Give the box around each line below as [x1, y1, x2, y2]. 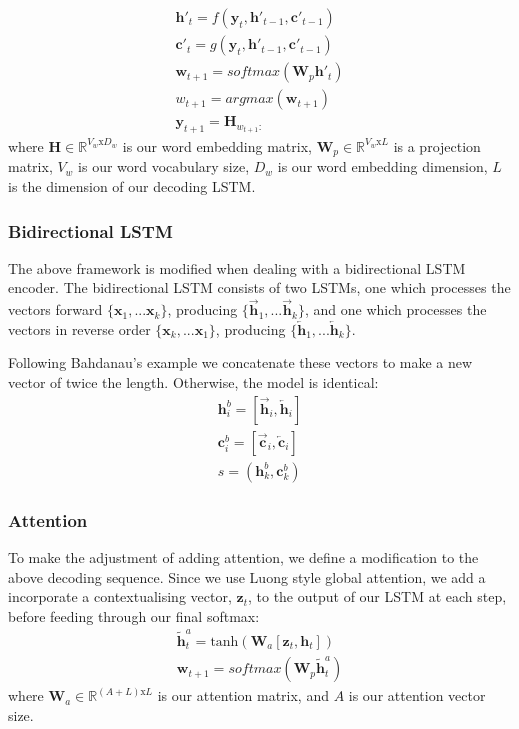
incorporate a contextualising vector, [8, 586, 232, 607]
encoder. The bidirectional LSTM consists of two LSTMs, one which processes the [8, 277, 511, 298]
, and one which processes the [304, 299, 487, 320]
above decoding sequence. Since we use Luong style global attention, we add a [8, 566, 486, 587]
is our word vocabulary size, [78, 156, 250, 177]
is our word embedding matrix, [122, 135, 312, 156]
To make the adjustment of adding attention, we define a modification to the [8, 546, 479, 567]
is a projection [393, 135, 481, 156]
